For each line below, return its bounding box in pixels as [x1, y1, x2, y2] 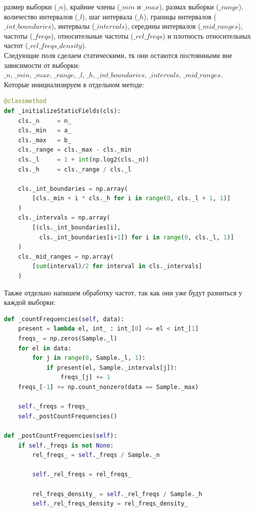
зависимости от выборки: [4, 59, 80, 70]
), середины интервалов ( [125, 21, 201, 31]
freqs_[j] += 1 [60, 374, 110, 381]
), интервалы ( [51, 21, 95, 31]
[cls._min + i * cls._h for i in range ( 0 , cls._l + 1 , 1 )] [32, 195, 231, 202]
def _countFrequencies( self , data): [4, 315, 125, 323]
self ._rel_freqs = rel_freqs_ [32, 471, 131, 478]
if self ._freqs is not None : [18, 442, 114, 449]
